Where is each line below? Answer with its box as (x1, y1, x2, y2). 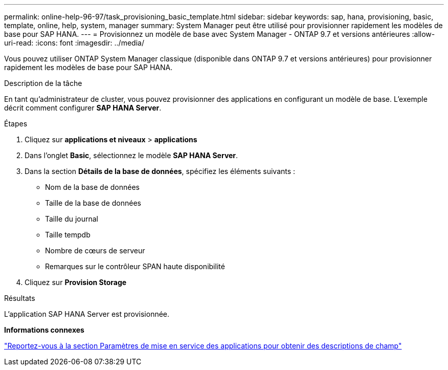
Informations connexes (4, 325, 84, 334)
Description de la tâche (4, 79, 82, 88)
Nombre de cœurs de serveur (45, 246, 145, 255)
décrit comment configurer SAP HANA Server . (4, 103, 162, 112)
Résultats (4, 294, 35, 302)
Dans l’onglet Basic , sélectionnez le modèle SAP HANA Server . (25, 151, 238, 160)
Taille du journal (45, 214, 99, 223)
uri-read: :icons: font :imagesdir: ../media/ (4, 38, 144, 47)
